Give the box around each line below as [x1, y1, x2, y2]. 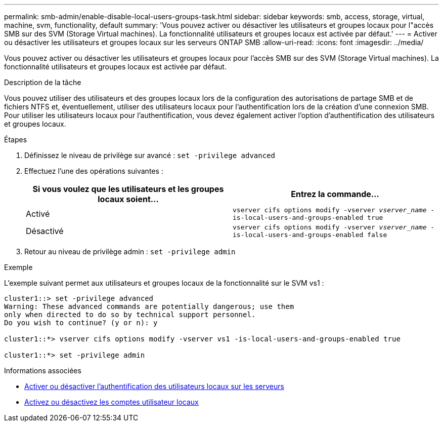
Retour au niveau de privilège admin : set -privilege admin [24, 247, 236, 256]
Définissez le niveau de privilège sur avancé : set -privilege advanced [24, 151, 275, 160]
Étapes [4, 135, 27, 144]
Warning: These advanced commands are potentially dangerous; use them [4, 302, 294, 311]
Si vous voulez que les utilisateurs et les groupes [32, 184, 224, 194]
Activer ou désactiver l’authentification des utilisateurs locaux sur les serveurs [24, 382, 284, 391]
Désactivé [26, 226, 64, 236]
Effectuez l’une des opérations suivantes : [24, 167, 163, 175]
